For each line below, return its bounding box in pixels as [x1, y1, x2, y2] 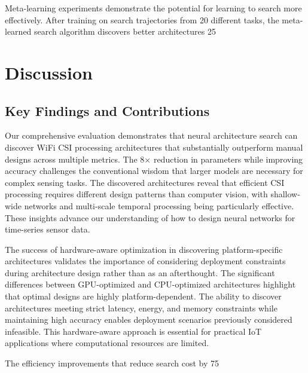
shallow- [270, 188, 300, 200]
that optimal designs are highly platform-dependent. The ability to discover [5, 290, 282, 302]
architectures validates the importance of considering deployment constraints [5, 255, 286, 267]
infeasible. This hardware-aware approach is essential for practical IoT [5, 325, 262, 337]
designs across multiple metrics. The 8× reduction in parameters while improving [5, 152, 303, 165]
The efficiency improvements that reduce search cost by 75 [5, 357, 219, 369]
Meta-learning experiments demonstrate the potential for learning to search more [5, 2, 302, 14]
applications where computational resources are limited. [5, 337, 209, 349]
